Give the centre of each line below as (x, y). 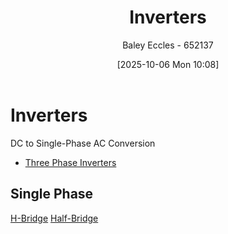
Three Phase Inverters (70, 162)
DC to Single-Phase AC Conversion (83, 143)
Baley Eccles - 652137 (168, 45)
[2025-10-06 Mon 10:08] (168, 64)
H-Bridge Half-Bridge (54, 218)
